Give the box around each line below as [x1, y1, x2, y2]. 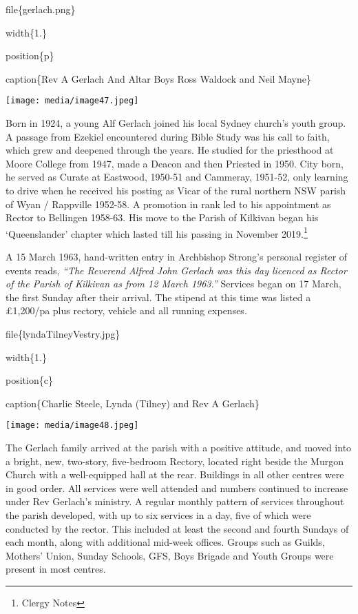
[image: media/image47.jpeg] [6, 96, 139, 106]
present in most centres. [6, 562, 106, 576]
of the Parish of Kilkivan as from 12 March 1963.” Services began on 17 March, [6, 276, 341, 291]
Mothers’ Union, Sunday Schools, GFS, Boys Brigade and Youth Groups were [6, 548, 334, 562]
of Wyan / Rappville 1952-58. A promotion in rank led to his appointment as [6, 196, 331, 211]
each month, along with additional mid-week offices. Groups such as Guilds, [6, 535, 325, 549]
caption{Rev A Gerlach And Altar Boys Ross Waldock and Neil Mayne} [6, 71, 311, 85]
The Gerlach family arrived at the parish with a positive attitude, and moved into [6, 440, 352, 455]
